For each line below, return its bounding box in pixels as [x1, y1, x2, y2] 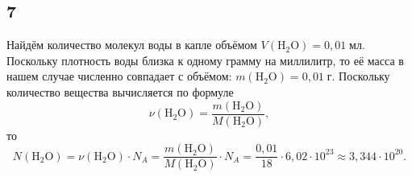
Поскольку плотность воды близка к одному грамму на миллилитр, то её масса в [6, 51, 404, 68]
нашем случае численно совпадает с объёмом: [6, 68, 232, 84]
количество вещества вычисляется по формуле [6, 83, 234, 100]
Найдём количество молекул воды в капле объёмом [6, 36, 257, 53]
